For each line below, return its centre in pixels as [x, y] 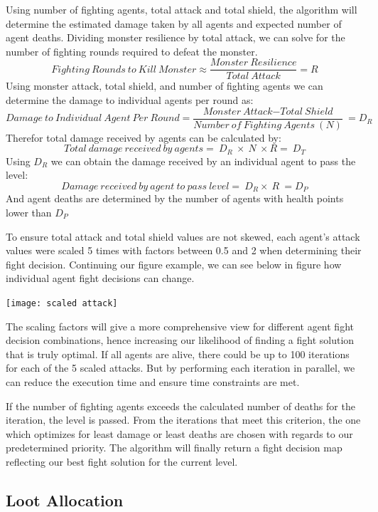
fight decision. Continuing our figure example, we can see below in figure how [174, 264]
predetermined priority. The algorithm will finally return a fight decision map [174, 448]
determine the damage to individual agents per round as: [130, 100]
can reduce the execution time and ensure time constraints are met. [153, 381]
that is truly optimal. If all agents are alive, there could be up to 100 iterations [178, 354]
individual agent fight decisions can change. [100, 278]
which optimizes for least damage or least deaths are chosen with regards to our [179, 433]
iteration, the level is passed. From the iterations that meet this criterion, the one [183, 420]
